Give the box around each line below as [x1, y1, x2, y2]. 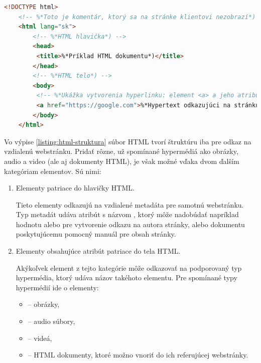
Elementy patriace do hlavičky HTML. [16, 183, 135, 193]
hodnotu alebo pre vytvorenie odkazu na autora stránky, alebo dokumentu [16, 219, 245, 229]
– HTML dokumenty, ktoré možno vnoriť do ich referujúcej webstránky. [28, 349, 248, 360]
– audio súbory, [28, 316, 75, 326]
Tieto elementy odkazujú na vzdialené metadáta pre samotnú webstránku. [16, 199, 244, 210]
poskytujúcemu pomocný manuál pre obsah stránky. [16, 229, 176, 239]
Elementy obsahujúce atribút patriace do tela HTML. [16, 246, 181, 256]
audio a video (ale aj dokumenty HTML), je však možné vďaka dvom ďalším [4, 155, 239, 166]
